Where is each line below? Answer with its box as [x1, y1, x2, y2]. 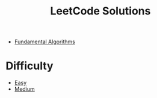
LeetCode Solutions [50, 4, 151, 18]
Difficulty [5, 59, 54, 73]
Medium [14, 85, 35, 93]
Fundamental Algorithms [14, 38, 76, 46]
